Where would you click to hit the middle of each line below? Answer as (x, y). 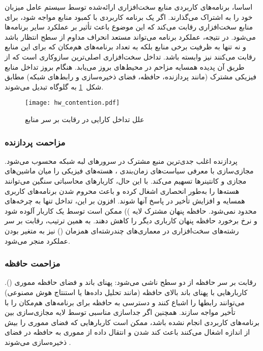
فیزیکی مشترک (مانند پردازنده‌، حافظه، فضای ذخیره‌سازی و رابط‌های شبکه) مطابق (131, 77)
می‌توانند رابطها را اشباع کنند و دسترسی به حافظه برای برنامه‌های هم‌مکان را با (125, 302)
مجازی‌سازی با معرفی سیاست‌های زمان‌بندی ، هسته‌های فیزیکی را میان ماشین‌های (129, 171)
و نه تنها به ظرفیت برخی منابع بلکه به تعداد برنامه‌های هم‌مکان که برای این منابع (125, 47)
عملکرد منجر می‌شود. (37, 240)
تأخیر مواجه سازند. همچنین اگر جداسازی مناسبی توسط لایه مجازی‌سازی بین (120, 312)
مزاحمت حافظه (33, 263)
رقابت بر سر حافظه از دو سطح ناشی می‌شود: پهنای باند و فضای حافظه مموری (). (130, 282)
